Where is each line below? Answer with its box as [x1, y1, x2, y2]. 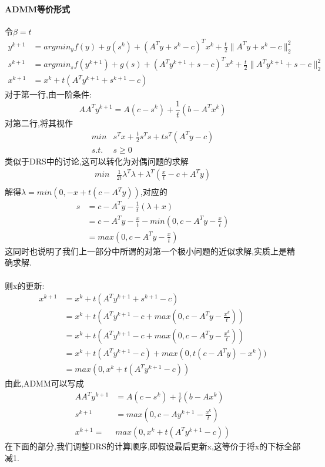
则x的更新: [5, 279, 45, 291]
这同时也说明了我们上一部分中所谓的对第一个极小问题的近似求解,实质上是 [5, 244, 287, 257]
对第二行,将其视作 [5, 117, 73, 129]
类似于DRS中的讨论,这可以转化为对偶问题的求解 [5, 154, 189, 167]
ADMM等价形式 [5, 2, 71, 15]
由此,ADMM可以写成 [5, 377, 84, 389]
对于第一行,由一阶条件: [5, 88, 92, 100]
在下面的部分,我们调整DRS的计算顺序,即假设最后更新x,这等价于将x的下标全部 [5, 440, 301, 452]
